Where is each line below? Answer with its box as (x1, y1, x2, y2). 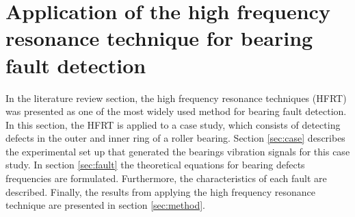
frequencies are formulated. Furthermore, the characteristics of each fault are (5, 171, 327, 186)
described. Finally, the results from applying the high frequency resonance (5, 184, 316, 199)
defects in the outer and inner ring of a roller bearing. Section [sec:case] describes (5, 131, 345, 145)
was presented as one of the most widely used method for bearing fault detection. (5, 104, 347, 118)
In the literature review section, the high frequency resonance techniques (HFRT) (5, 90, 347, 105)
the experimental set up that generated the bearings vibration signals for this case (5, 144, 350, 158)
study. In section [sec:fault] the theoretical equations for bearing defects (5, 157, 305, 172)
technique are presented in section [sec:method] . (5, 198, 205, 212)
